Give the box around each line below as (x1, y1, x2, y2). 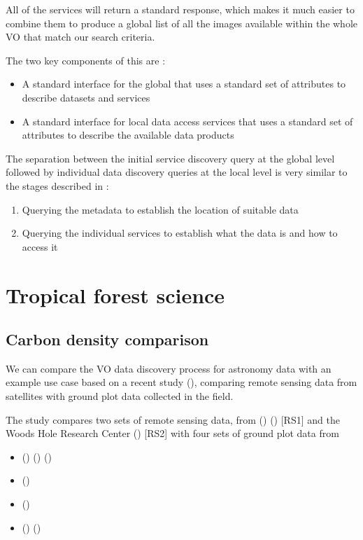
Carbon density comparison (6, 328, 209, 350)
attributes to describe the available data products (22, 127, 234, 142)
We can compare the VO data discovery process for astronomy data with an (6, 361, 332, 375)
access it (22, 239, 58, 254)
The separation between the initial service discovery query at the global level (6, 151, 335, 165)
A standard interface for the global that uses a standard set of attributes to (22, 76, 346, 91)
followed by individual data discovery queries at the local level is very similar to (6, 165, 348, 179)
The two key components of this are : (6, 53, 166, 67)
